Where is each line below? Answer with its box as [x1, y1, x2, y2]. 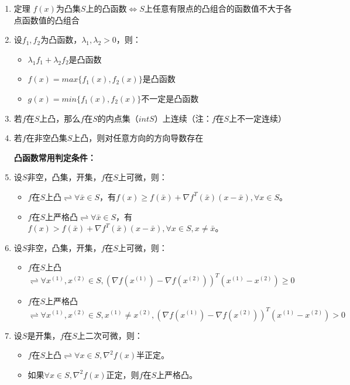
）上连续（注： [154, 112, 212, 124]
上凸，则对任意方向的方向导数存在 [72, 132, 204, 144]
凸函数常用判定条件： [13, 151, 96, 163]
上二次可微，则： [77, 329, 143, 341]
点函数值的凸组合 [13, 13, 80, 26]
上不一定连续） [229, 112, 287, 124]
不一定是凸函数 [141, 92, 199, 104]
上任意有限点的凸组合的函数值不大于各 [144, 2, 292, 14]
